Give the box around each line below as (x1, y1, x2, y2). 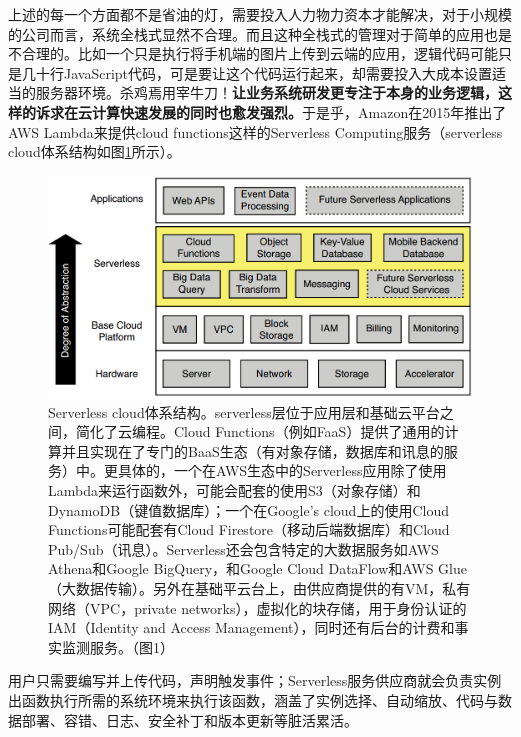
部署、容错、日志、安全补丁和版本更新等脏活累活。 (21, 709, 358, 730)
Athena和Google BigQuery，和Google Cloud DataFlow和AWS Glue (48, 558, 468, 579)
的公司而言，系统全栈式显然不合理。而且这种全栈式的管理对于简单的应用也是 (8, 23, 512, 44)
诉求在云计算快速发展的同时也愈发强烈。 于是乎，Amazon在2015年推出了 (35, 101, 507, 122)
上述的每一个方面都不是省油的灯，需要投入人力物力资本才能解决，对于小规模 (8, 4, 512, 24)
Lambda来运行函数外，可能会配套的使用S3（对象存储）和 (48, 479, 421, 500)
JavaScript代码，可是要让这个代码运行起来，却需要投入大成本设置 (63, 62, 493, 83)
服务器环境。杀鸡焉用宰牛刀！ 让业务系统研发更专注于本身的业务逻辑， (35, 82, 498, 103)
